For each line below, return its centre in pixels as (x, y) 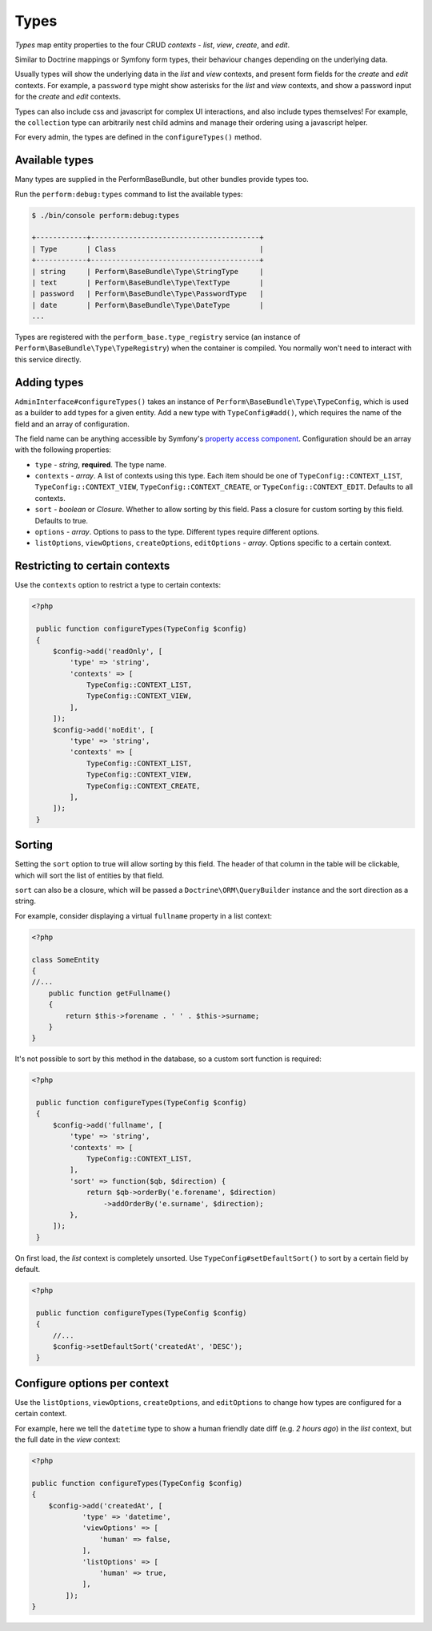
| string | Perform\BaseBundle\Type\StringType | (148, 271)
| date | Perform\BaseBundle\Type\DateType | (148, 305)
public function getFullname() (110, 993)
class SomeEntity (66, 959)
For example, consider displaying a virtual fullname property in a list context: (143, 916)
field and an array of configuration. (72, 424)
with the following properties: (63, 450)
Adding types (49, 382)
